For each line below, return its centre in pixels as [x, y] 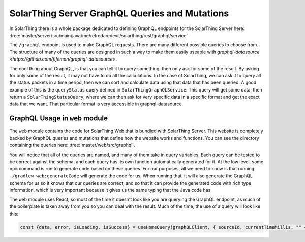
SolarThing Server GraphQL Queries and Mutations [119, 13]
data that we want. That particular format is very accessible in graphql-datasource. [96, 104]
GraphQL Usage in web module [58, 119]
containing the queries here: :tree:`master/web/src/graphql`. [72, 145]
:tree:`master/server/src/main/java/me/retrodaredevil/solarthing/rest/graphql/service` [99, 35]
